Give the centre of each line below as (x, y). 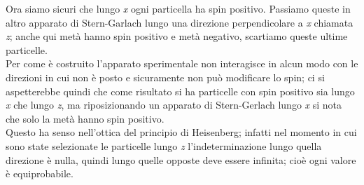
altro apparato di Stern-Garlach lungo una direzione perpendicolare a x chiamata (180, 22)
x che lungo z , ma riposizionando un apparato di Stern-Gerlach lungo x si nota (174, 105)
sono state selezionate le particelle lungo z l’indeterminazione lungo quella (164, 145)
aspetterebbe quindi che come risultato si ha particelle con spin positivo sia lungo (180, 91)
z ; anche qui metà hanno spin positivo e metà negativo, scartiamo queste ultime (177, 36)
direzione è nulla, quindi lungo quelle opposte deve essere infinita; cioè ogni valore (181, 159)
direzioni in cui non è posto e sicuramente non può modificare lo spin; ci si (165, 77)
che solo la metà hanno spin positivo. (85, 118)
